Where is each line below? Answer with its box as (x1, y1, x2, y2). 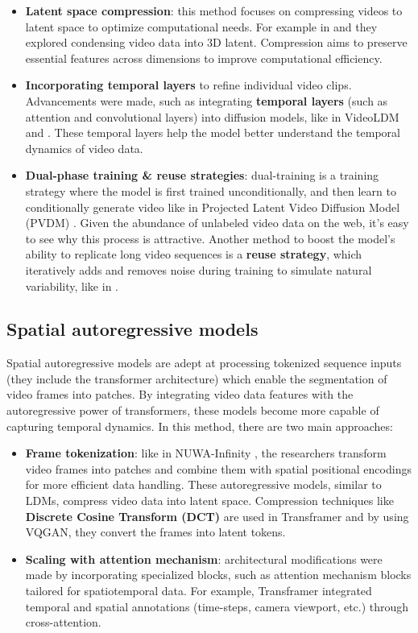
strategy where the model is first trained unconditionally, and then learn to (25, 182, 396, 199)
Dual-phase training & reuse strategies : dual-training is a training (25, 167, 379, 184)
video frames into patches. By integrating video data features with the (6, 386, 354, 403)
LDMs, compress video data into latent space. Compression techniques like (25, 492, 394, 509)
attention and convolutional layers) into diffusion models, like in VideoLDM (25, 108, 399, 125)
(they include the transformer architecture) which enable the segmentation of (6, 370, 387, 387)
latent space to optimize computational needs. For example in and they (25, 18, 378, 35)
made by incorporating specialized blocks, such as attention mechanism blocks (25, 566, 412, 583)
